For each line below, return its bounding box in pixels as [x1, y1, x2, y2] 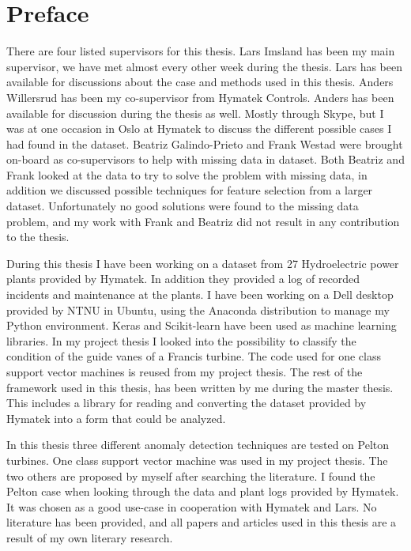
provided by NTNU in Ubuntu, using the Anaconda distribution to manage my [6, 301, 390, 318]
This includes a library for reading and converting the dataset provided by [6, 394, 367, 411]
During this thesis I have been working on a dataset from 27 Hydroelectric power [6, 255, 399, 271]
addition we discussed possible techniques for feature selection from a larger [6, 182, 373, 198]
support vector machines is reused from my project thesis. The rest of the [6, 364, 363, 379]
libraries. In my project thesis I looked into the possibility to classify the [6, 332, 356, 349]
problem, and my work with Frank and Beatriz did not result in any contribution [6, 213, 400, 229]
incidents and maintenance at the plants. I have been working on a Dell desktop [6, 286, 394, 303]
